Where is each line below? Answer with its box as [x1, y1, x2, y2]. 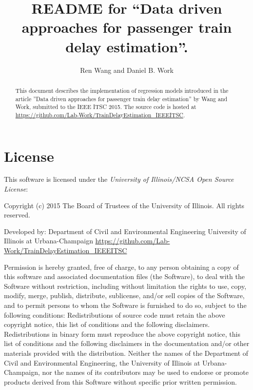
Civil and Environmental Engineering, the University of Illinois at [4, 357, 200, 368]
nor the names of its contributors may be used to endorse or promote [42, 367, 249, 377]
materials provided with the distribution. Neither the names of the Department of [4, 347, 249, 358]
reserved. [4, 210, 30, 220]
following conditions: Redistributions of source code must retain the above [4, 309, 225, 320]
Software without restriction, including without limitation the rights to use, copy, [4, 281, 247, 291]
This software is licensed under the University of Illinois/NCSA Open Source [4, 174, 234, 184]
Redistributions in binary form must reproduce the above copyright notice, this [4, 328, 240, 339]
